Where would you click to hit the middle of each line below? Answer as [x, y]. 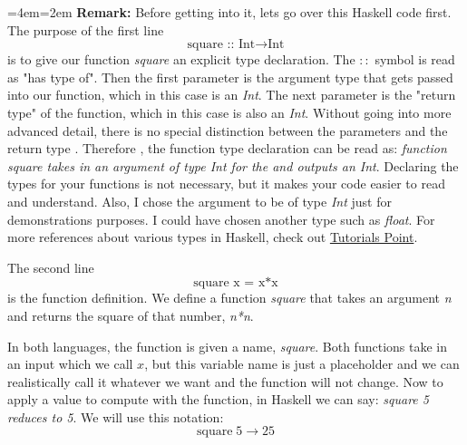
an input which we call [70, 364]
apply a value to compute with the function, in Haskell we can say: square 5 [218, 399]
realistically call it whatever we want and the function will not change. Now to [225, 381]
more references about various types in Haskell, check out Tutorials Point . [213, 237]
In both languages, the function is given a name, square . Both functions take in [227, 346]
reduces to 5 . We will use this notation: [116, 416]
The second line [51, 267]
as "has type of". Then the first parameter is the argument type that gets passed [230, 77]
